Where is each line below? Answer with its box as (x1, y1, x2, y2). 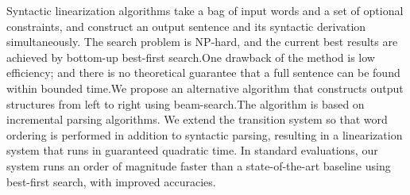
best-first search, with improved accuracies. (6, 173, 216, 189)
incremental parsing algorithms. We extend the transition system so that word (6, 111, 388, 128)
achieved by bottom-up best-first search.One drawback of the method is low (6, 48, 375, 65)
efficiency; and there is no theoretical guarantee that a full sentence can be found (6, 64, 400, 81)
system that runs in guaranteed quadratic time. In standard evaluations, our (6, 142, 378, 159)
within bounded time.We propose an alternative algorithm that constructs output (6, 79, 404, 96)
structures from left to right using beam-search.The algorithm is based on (6, 95, 365, 112)
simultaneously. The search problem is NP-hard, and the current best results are (6, 33, 398, 50)
